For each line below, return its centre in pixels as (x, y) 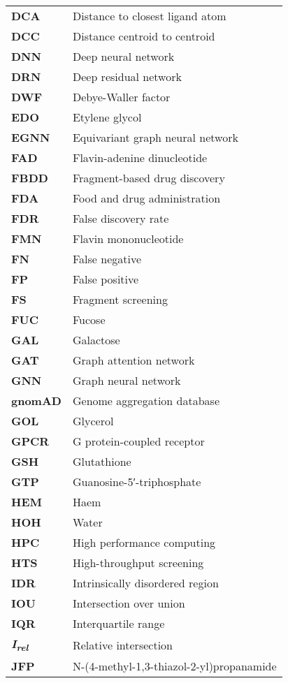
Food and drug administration (146, 198)
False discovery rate (121, 218)
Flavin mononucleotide (128, 238)
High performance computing (144, 542)
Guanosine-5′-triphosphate (137, 482)
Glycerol (93, 421)
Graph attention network (134, 360)
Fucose (89, 320)
